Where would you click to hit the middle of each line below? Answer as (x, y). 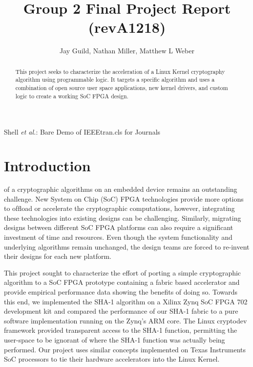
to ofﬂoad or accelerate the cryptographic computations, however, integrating (119, 208)
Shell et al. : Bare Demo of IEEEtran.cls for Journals (82, 132)
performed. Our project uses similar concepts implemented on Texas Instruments (125, 349)
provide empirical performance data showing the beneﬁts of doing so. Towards (121, 291)
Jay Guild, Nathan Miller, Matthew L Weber (127, 51)
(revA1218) (127, 27)
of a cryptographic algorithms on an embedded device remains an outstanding (121, 189)
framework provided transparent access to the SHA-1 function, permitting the (121, 330)
